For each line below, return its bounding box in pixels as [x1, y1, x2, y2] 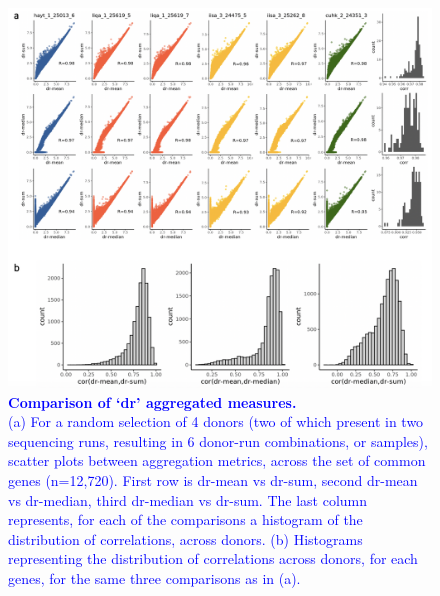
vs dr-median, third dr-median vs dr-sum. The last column [8, 489, 368, 510]
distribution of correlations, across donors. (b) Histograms [8, 528, 363, 549]
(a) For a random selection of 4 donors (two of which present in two [8, 411, 424, 432]
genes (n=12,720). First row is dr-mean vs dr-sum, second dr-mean [8, 470, 418, 491]
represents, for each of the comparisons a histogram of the [8, 509, 363, 530]
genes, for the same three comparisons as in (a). [8, 568, 301, 589]
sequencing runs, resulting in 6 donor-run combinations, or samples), [8, 430, 428, 451]
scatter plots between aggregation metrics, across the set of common [8, 450, 426, 471]
